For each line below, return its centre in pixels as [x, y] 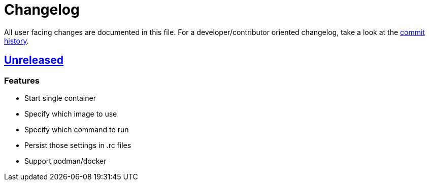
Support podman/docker [65, 161]
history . [16, 41]
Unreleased [34, 60]
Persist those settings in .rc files [78, 145]
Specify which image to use [71, 114]
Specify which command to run [77, 129]
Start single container [60, 98]
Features [22, 80]
